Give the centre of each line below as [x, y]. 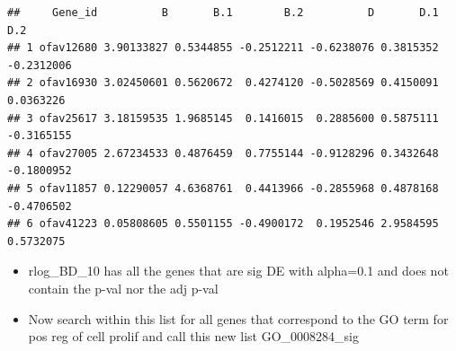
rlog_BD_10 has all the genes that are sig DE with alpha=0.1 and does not [238, 271]
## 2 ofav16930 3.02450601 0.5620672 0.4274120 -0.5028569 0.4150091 [223, 83]
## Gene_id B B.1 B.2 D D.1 [223, 13]
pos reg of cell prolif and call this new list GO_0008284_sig [194, 336]
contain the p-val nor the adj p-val [123, 288]
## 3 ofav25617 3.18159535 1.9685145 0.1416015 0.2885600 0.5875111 [223, 118]
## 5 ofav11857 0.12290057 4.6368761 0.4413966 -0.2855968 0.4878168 [223, 188]
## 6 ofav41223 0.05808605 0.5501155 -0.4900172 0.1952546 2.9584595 [223, 224]
